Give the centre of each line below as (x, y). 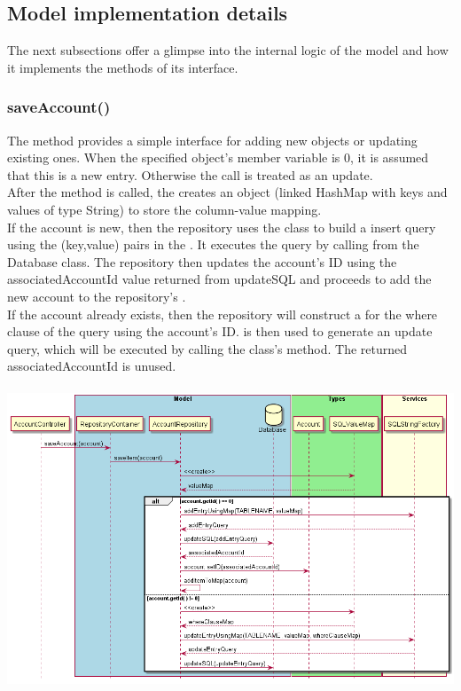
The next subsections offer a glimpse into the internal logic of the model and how (228, 50)
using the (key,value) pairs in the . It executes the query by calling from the (213, 244)
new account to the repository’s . (97, 296)
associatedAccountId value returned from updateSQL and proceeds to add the (219, 279)
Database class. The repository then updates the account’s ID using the (202, 261)
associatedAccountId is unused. (92, 366)
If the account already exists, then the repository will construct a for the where (223, 314)
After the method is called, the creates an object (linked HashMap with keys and (227, 192)
